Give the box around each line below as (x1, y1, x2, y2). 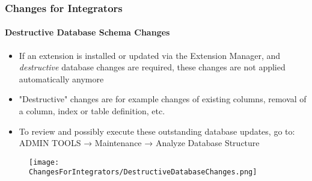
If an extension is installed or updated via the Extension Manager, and (19, 49, 281, 61)
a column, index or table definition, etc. (19, 105, 165, 117)
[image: (29, 158, 60, 167)
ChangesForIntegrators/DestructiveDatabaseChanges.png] (29, 168, 257, 177)
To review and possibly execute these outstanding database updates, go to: (19, 124, 295, 137)
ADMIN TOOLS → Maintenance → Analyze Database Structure (19, 137, 260, 149)
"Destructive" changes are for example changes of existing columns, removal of (19, 93, 307, 105)
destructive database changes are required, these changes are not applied (19, 61, 286, 73)
